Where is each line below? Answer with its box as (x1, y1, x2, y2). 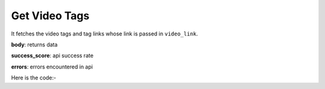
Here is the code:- (11, 74, 57, 81)
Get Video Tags (11, 9, 90, 22)
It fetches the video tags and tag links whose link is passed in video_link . (11, 30, 199, 37)
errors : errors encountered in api (11, 63, 93, 70)
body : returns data (11, 41, 58, 48)
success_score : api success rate (11, 52, 94, 60)
